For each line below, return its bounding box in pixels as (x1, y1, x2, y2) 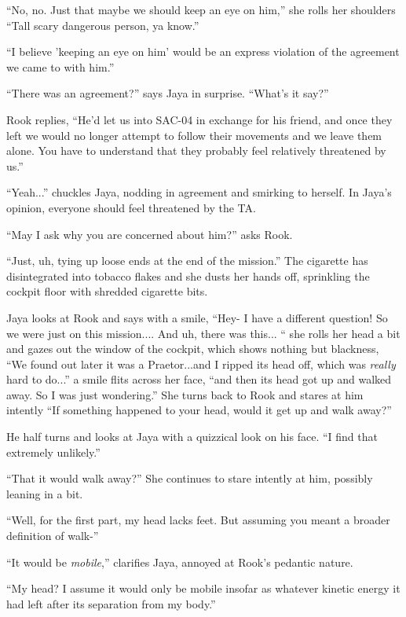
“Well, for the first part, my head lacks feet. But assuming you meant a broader (6, 512, 390, 528)
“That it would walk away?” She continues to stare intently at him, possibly (6, 470, 373, 487)
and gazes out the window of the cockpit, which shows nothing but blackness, (6, 340, 379, 357)
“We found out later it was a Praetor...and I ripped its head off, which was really (6, 355, 396, 372)
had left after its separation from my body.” (6, 595, 216, 611)
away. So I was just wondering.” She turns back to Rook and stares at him (6, 386, 364, 402)
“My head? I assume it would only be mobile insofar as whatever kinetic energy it (6, 580, 401, 597)
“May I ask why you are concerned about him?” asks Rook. (6, 226, 293, 242)
